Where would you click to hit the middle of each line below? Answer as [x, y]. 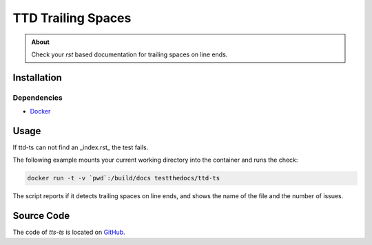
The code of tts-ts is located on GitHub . [69, 232]
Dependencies [38, 98]
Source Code [41, 216]
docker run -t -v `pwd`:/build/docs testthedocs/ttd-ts [124, 178]
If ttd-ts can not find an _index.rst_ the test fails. [81, 147]
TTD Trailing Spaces [72, 18]
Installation [37, 77]
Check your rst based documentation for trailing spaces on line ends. [130, 54]
